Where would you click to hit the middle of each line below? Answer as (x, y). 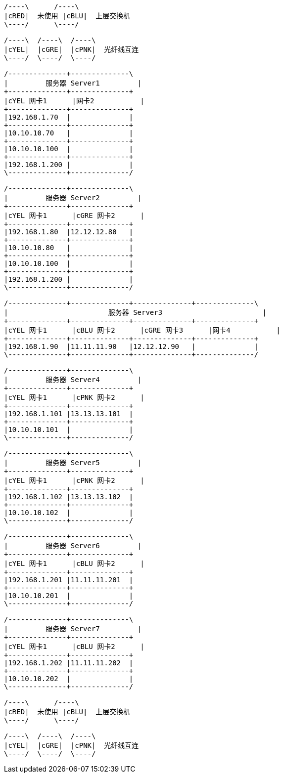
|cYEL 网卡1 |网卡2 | (74, 101)
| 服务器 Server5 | (73, 463)
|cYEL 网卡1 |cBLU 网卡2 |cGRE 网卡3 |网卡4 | (142, 330)
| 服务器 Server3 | (135, 312)
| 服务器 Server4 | (73, 380)
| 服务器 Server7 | (73, 629)
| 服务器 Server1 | (73, 83)
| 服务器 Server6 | (73, 546)
